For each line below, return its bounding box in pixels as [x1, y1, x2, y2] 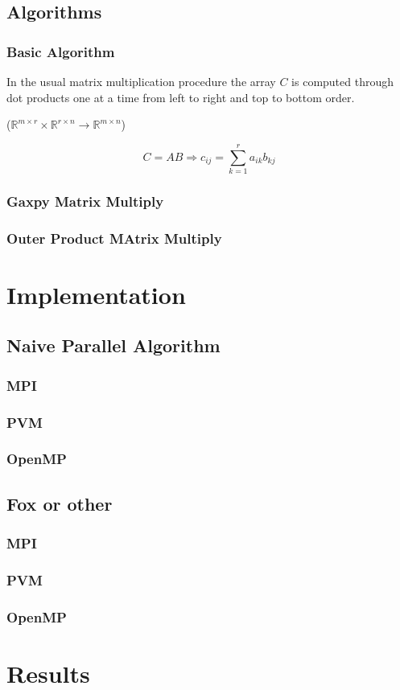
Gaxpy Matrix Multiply [6, 191, 164, 211]
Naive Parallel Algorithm [6, 333, 221, 358]
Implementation [6, 277, 186, 310]
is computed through [291, 73, 394, 89]
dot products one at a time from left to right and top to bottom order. [6, 88, 355, 105]
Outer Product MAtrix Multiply [6, 228, 222, 248]
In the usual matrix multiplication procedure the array [6, 73, 276, 89]
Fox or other [6, 491, 113, 515]
